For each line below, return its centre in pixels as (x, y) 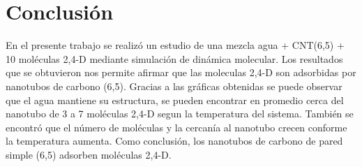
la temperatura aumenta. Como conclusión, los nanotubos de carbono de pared (174, 141)
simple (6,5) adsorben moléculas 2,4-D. (89, 154)
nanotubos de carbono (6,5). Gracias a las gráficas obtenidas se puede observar (174, 86)
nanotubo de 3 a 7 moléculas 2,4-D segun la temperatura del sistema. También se (180, 114)
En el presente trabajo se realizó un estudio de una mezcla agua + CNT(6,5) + (175, 45)
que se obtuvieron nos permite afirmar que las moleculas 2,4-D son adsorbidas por (181, 72)
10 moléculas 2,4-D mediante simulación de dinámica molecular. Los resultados (174, 58)
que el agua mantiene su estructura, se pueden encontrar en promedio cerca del (175, 100)
